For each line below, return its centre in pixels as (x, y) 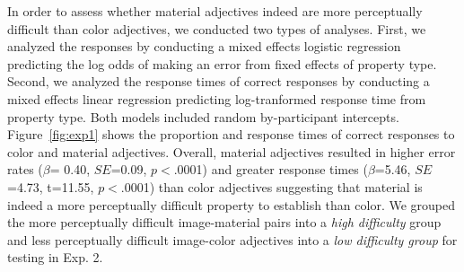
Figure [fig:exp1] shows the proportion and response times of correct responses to (231, 134)
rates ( (25, 169)
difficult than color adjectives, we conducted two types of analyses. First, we (217, 28)
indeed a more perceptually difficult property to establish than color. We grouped (231, 204)
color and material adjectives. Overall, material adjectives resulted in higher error (232, 151)
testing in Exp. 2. (55, 257)
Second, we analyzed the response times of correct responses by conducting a (219, 81)
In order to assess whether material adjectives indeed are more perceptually (215, 11)
